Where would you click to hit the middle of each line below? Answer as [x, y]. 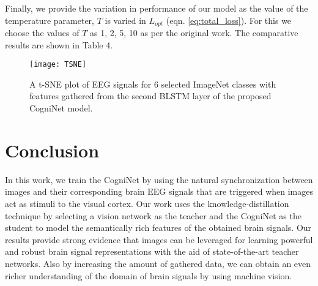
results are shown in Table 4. [59, 44]
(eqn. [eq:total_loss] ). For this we [229, 20]
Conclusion [52, 150]
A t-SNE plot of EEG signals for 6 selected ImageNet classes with [153, 84]
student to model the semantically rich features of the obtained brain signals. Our [158, 228]
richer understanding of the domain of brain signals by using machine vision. [149, 275]
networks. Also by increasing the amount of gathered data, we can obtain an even [158, 263]
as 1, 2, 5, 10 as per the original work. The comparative [194, 33]
